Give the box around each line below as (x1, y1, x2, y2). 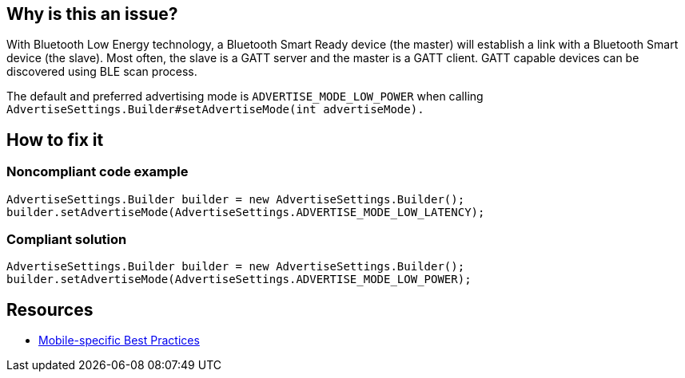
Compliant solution (6, 231, 127, 248)
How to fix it (6, 129, 104, 150)
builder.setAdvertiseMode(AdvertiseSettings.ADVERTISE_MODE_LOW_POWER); (6, 273, 472, 286)
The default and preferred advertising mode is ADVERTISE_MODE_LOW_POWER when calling (6, 89, 484, 104)
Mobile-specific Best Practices (38, 333, 200, 348)
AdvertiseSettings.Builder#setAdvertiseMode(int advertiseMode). (6, 103, 424, 116)
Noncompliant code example (6, 163, 189, 180)
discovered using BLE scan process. (6, 65, 197, 79)
